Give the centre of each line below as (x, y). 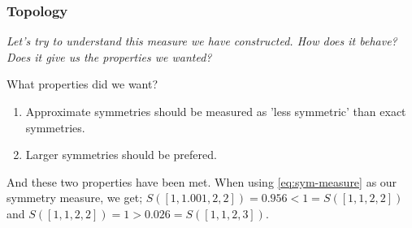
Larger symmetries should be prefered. (121, 155)
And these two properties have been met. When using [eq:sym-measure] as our (202, 181)
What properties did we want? (82, 84)
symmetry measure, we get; (75, 198)
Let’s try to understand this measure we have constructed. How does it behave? (202, 41)
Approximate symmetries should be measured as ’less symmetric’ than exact (216, 111)
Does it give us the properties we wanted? (109, 56)
